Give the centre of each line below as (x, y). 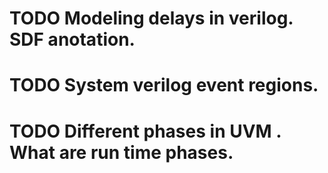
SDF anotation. (72, 39)
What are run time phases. (121, 152)
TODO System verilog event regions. (164, 85)
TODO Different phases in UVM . (145, 131)
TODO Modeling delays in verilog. (151, 18)
